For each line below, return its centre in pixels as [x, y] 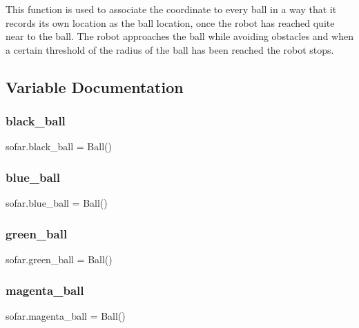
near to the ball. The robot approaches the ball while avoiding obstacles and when [179, 36]
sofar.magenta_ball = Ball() [66, 315]
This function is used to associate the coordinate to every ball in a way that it [171, 9]
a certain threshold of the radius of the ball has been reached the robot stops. [170, 49]
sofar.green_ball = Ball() [59, 259]
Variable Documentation [95, 86]
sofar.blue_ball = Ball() [57, 203]
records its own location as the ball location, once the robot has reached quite [170, 22]
